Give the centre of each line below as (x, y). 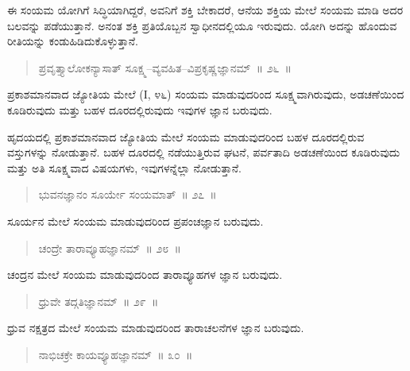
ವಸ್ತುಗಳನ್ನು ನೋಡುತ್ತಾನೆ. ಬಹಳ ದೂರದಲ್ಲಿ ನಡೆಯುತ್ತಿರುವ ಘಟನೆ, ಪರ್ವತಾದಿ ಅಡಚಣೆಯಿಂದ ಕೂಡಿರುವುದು (204, 152)
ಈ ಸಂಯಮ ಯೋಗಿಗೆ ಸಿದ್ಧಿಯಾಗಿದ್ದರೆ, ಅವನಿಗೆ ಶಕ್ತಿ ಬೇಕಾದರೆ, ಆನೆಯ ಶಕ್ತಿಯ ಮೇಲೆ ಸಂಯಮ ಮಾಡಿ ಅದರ (205, 10)
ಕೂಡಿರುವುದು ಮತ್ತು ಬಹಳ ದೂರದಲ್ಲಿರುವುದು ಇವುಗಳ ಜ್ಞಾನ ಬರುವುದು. (140, 109)
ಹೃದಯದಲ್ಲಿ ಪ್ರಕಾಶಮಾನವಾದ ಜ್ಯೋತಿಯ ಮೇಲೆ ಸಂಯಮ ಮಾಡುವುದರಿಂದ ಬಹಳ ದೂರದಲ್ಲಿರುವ (186, 136)
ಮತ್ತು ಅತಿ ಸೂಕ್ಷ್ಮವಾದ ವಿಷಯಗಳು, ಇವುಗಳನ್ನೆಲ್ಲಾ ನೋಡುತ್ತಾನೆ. (124, 167)
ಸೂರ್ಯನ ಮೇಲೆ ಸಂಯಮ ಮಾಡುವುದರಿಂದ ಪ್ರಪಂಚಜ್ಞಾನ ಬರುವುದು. (135, 220)
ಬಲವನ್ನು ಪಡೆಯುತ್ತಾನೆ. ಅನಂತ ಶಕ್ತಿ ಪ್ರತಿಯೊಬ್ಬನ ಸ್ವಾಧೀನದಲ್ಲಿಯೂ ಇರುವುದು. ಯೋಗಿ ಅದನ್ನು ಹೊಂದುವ (202, 25)
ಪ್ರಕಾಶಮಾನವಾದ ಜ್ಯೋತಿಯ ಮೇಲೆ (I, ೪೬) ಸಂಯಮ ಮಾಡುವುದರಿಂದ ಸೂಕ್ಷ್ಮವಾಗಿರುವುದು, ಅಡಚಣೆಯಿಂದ (206, 94)
